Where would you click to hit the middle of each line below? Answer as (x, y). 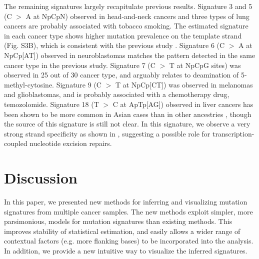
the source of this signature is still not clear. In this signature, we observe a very (127, 124)
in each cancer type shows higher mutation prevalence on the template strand (123, 35)
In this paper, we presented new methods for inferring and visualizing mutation (126, 202)
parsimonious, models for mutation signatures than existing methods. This (118, 221)
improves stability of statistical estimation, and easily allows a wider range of (122, 231)
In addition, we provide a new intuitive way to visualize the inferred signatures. (126, 250)
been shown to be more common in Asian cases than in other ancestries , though (128, 114)
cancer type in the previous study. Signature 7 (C (80, 65)
